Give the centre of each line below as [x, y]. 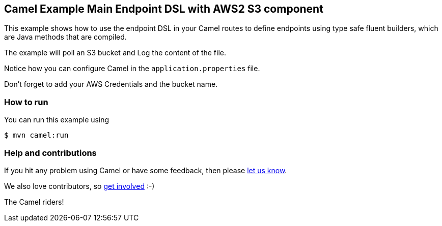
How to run [26, 102]
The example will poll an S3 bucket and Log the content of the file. [115, 53]
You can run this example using [57, 120]
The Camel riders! [34, 202]
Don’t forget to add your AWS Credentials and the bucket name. [111, 84]
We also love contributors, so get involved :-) [79, 186]
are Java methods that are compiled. [65, 37]
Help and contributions [50, 153]
